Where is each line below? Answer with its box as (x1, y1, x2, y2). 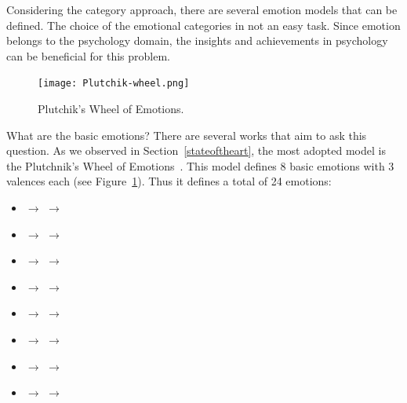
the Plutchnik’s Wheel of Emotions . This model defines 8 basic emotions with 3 (6, 157, 394, 174)
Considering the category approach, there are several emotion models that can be (6, 2, 398, 17)
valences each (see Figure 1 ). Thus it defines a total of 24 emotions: (6, 173, 332, 189)
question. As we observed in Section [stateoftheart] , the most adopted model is (6, 142, 386, 159)
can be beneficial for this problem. (6, 47, 171, 64)
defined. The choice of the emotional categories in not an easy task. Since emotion (6, 16, 401, 33)
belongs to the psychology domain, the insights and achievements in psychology (6, 32, 388, 49)
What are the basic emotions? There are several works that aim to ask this (6, 126, 367, 143)
